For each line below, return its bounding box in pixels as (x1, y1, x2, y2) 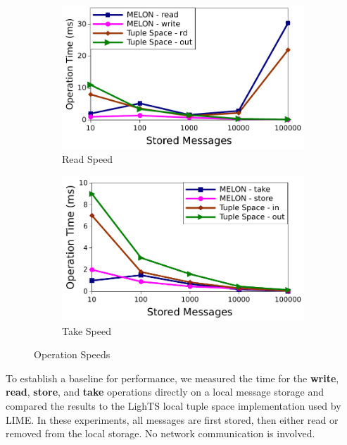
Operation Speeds (34, 347, 111, 362)
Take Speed (62, 323, 111, 338)
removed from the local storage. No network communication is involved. (6, 426, 315, 441)
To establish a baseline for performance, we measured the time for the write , (6, 370, 339, 385)
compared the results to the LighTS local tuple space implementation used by (6, 398, 341, 413)
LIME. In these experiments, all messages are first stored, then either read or (6, 412, 339, 427)
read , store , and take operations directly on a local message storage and (6, 384, 324, 399)
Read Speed (62, 152, 113, 166)
